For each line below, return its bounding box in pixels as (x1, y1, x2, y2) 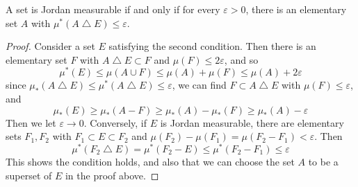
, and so (224, 52, 259, 66)
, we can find (172, 78, 227, 92)
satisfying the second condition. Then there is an (108, 39, 316, 53)
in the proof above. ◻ (65, 168, 159, 182)
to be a (308, 154, 339, 168)
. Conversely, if (83, 115, 147, 130)
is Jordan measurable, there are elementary (160, 115, 344, 130)
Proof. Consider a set (6, 39, 95, 53)
